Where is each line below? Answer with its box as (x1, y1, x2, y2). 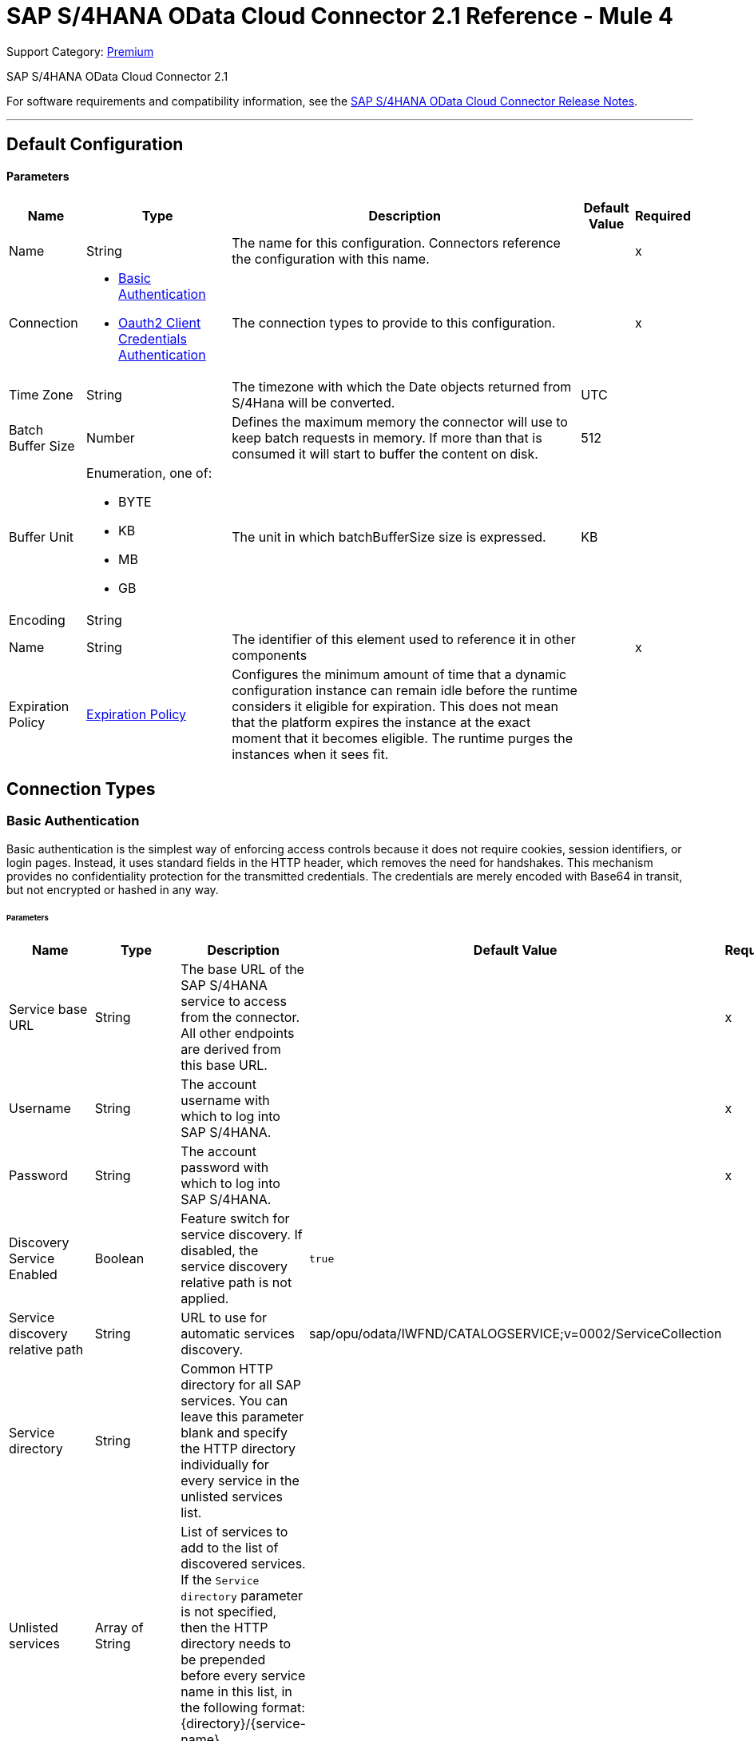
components (232, 647, 308, 664)
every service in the (181, 1473, 300, 1489)
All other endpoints (181, 1025, 295, 1042)
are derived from (181, 1041, 281, 1058)
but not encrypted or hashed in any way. (6, 882, 219, 896)
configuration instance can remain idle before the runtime (232, 682, 577, 699)
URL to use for (181, 1310, 268, 1326)
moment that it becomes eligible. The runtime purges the (232, 730, 573, 747)
